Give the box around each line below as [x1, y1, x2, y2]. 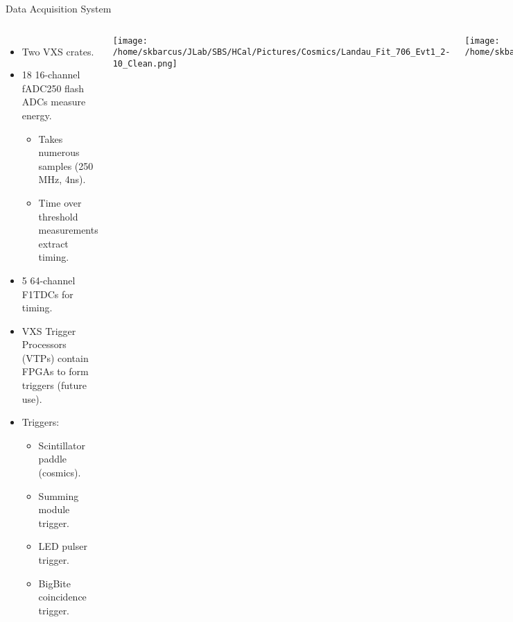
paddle [38, 451, 67, 466]
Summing [38, 488, 79, 503]
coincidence [38, 589, 87, 604]
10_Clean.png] [112, 58, 177, 69]
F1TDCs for [21, 286, 73, 301]
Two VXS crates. [21, 44, 94, 58]
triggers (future [21, 378, 87, 392]
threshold [38, 209, 78, 223]
